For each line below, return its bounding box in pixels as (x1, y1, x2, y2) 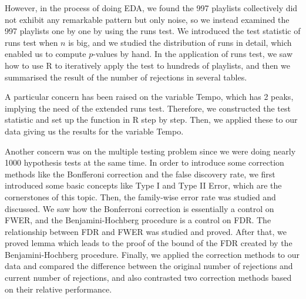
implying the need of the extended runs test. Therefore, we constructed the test (5, 102, 291, 114)
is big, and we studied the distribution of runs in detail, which (68, 36, 292, 48)
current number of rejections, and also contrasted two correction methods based (5, 271, 292, 284)
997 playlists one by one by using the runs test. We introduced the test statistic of (5, 25, 301, 37)
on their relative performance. (5, 283, 112, 295)
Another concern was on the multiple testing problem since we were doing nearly (5, 145, 296, 157)
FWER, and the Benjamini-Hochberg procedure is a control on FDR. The (5, 214, 271, 226)
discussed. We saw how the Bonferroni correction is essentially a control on (5, 202, 274, 214)
